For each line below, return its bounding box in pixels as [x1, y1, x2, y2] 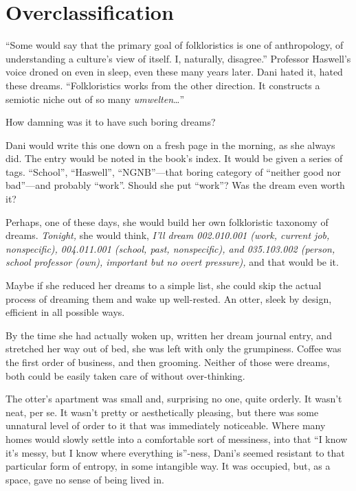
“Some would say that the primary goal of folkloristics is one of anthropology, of [5, 38, 344, 52]
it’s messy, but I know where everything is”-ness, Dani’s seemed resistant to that [5, 445, 345, 459]
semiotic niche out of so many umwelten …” [5, 91, 185, 106]
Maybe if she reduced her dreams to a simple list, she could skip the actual [5, 278, 322, 293]
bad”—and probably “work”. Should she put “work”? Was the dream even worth [5, 178, 345, 192]
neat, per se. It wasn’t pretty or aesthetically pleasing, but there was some [5, 404, 319, 419]
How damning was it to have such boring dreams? [5, 115, 216, 129]
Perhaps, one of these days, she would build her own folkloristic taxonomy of [5, 214, 329, 229]
